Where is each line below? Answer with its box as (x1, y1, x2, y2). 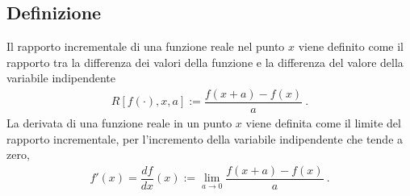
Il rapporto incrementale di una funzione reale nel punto (6, 38, 285, 55)
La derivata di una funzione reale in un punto (6, 115, 232, 131)
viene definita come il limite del (245, 115, 401, 131)
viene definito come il (298, 38, 404, 55)
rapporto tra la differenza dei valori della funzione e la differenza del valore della (6, 53, 404, 70)
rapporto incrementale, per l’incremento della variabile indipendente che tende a (6, 130, 404, 147)
